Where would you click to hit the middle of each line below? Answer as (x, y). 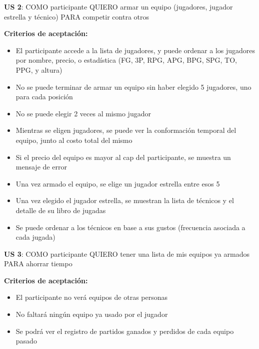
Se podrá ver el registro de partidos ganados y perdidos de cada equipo (125, 331)
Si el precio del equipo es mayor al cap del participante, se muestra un (123, 157)
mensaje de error (41, 167)
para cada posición (44, 97)
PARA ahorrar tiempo (38, 264)
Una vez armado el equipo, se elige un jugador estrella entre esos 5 (118, 183)
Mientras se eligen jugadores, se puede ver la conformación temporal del (126, 130)
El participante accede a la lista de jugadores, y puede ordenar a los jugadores (135, 50)
